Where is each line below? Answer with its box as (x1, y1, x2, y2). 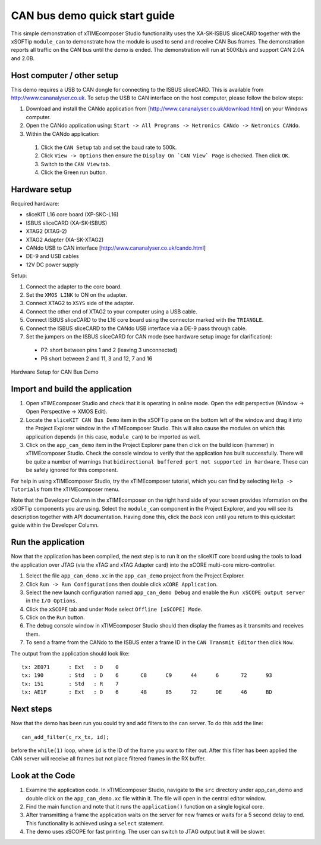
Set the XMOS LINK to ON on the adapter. (26, 291, 127, 298)
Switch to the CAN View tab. (40, 160, 111, 167)
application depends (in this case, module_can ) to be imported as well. (26, 433, 201, 440)
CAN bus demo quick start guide (11, 9, 175, 22)
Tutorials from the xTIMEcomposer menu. (11, 486, 120, 493)
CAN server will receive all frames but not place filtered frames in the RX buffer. (11, 755, 206, 762)
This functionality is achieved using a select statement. (26, 819, 165, 827)
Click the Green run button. (40, 169, 107, 176)
